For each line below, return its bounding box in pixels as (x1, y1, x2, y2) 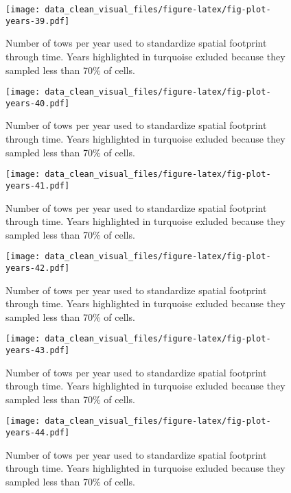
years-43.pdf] (5, 346, 70, 356)
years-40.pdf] (5, 98, 70, 108)
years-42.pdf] (5, 263, 70, 273)
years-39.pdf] (5, 16, 70, 26)
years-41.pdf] (5, 180, 70, 191)
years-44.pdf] (5, 428, 70, 438)
